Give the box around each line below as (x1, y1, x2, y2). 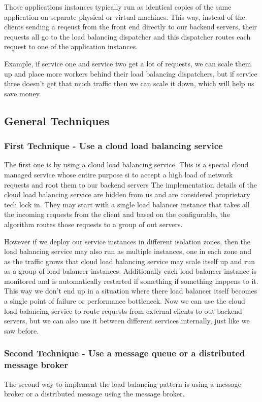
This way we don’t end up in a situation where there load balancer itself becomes (4, 285, 257, 296)
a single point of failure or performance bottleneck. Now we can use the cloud (4, 296, 245, 306)
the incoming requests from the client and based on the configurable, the (4, 209, 230, 220)
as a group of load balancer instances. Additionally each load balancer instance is (4, 266, 257, 276)
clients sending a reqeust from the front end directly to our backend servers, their (4, 21, 257, 32)
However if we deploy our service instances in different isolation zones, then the (4, 236, 251, 246)
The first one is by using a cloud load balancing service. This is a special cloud (4, 159, 249, 170)
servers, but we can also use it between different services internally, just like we (4, 315, 250, 326)
